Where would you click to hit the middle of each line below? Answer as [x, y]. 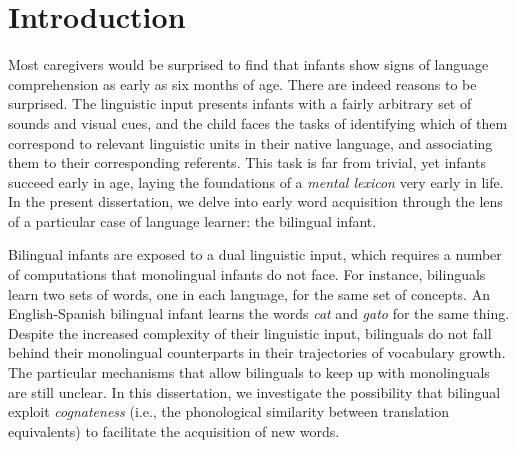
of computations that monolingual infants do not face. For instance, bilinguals [247, 274]
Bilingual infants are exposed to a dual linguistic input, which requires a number [255, 254]
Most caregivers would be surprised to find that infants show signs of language [248, 64]
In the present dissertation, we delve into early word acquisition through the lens [255, 201]
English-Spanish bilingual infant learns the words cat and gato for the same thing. [259, 313]
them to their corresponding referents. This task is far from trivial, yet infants [247, 162]
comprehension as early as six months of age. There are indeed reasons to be [242, 83]
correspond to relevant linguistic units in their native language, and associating [250, 142]
